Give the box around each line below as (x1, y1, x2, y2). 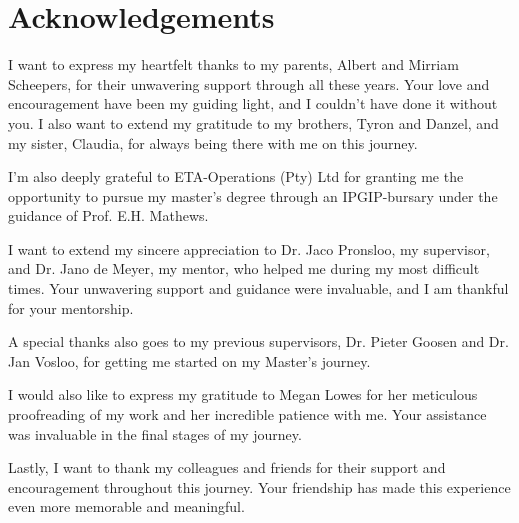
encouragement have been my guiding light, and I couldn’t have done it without (8, 93, 498, 114)
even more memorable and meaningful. (8, 496, 245, 517)
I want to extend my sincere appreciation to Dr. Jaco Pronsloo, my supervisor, (8, 238, 490, 259)
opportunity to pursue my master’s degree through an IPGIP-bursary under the (8, 185, 498, 206)
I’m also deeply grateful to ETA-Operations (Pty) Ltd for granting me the (8, 166, 464, 187)
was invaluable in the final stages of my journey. (8, 423, 302, 444)
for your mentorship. (8, 297, 134, 318)
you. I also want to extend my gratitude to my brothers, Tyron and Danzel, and (8, 112, 499, 133)
